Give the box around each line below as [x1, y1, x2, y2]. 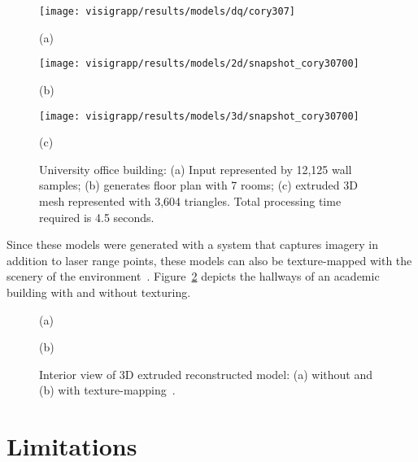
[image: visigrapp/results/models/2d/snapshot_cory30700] [39, 58, 359, 70]
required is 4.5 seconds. [39, 208, 155, 225]
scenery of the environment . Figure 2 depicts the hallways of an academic [7, 268, 380, 285]
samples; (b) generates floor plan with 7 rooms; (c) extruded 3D [39, 177, 358, 194]
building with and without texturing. [7, 283, 191, 300]
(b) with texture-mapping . [39, 381, 176, 399]
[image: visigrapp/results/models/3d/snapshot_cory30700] [39, 110, 359, 122]
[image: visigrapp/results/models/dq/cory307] [39, 6, 295, 17]
